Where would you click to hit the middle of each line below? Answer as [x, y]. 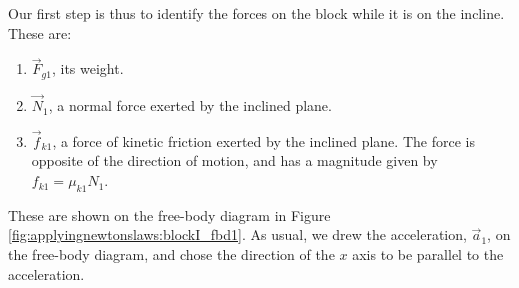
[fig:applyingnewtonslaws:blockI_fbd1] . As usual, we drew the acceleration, [237, 234]
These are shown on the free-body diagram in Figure [169, 214]
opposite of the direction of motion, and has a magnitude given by [234, 160]
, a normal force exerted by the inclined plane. [190, 105]
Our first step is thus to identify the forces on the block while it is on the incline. [256, 13]
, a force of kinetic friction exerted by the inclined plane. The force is [263, 140]
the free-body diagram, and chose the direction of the [171, 254]
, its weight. [87, 68]
